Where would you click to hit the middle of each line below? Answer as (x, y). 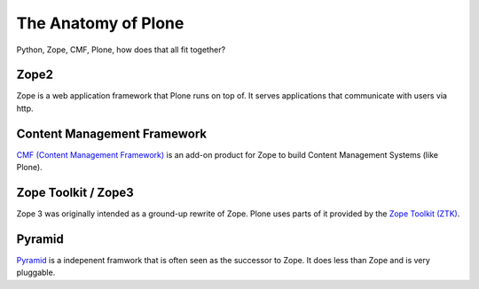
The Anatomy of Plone (100, 23)
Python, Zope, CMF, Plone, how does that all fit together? (121, 50)
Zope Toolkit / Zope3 (75, 192)
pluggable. (36, 273)
